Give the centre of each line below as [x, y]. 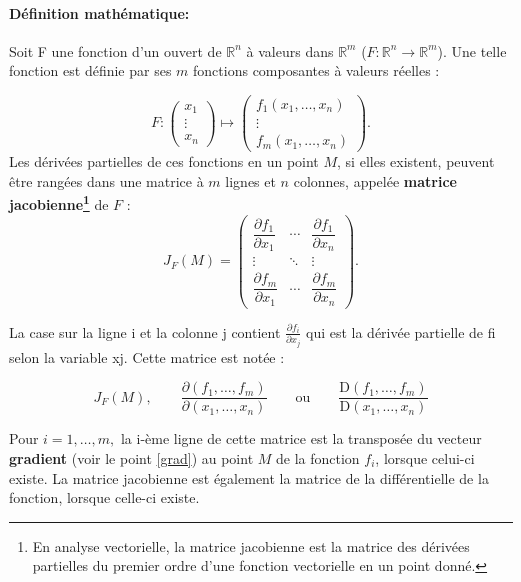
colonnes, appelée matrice [375, 180]
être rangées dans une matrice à [106, 180]
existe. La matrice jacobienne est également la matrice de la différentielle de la [249, 477]
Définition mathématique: [99, 12]
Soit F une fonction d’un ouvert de [115, 50]
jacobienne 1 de [59, 202]
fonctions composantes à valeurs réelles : [316, 70]
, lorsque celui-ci [425, 457]
